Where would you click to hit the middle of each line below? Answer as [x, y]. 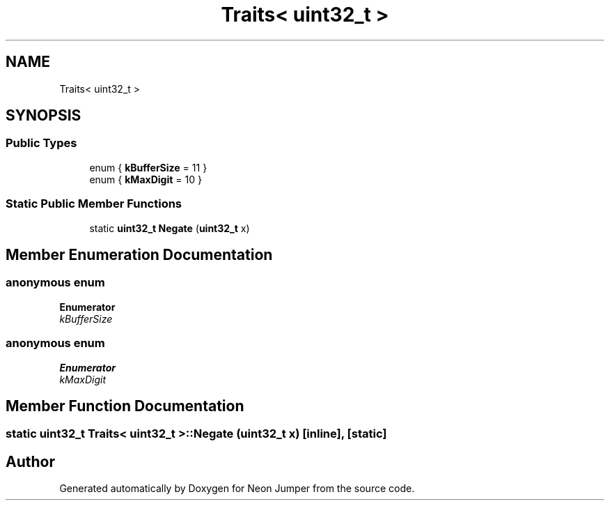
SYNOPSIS [44, 116]
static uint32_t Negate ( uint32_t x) [170, 228]
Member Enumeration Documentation [139, 254]
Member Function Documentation [125, 406]
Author [30, 461]
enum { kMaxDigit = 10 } [146, 179]
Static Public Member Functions [94, 204]
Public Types [41, 143]
